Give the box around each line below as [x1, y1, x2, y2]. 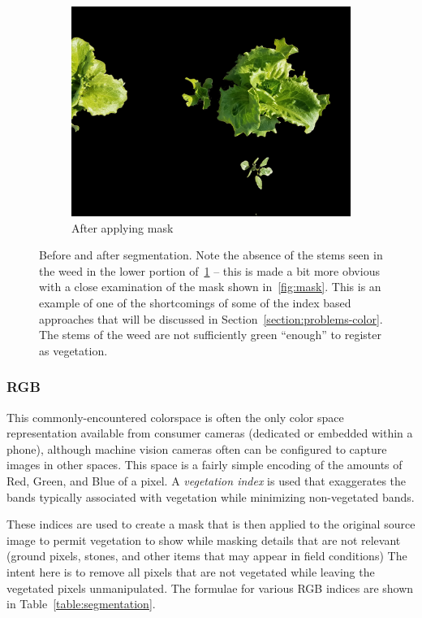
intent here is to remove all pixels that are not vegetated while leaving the [6, 563, 375, 580]
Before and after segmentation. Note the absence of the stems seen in [39, 246, 383, 263]
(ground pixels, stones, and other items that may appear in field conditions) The [6, 547, 407, 564]
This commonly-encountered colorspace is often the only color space [6, 408, 344, 425]
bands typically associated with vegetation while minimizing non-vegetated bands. [6, 488, 415, 505]
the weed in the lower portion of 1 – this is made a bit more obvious [39, 262, 380, 279]
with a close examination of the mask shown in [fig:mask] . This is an [39, 278, 381, 295]
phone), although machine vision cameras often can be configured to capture [6, 440, 387, 457]
